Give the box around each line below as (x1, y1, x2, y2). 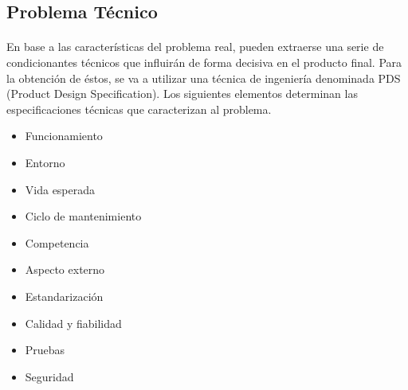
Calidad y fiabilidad (25, 314, 122, 331)
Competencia (25, 234, 89, 251)
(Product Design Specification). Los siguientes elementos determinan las (6, 85, 358, 102)
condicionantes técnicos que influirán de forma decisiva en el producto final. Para (6, 53, 402, 70)
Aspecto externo (25, 261, 105, 278)
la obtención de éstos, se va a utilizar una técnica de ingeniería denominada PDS (6, 69, 401, 86)
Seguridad (25, 368, 74, 384)
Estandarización (25, 287, 104, 304)
